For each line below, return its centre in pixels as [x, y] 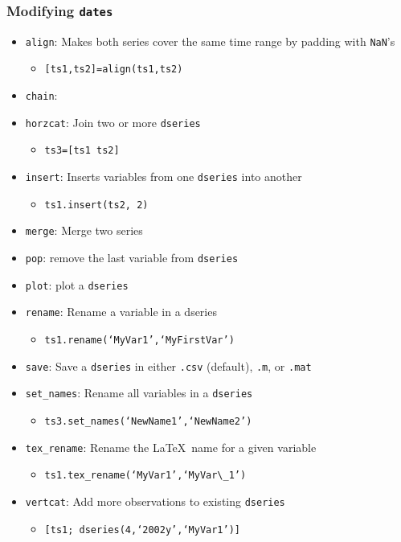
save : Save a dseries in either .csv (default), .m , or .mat [168, 365]
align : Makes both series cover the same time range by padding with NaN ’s [210, 41]
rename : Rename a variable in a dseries [121, 312]
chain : [41, 95]
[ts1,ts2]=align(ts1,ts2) [114, 70]
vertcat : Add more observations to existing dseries [155, 501]
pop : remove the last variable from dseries [132, 258]
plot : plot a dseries [77, 284]
